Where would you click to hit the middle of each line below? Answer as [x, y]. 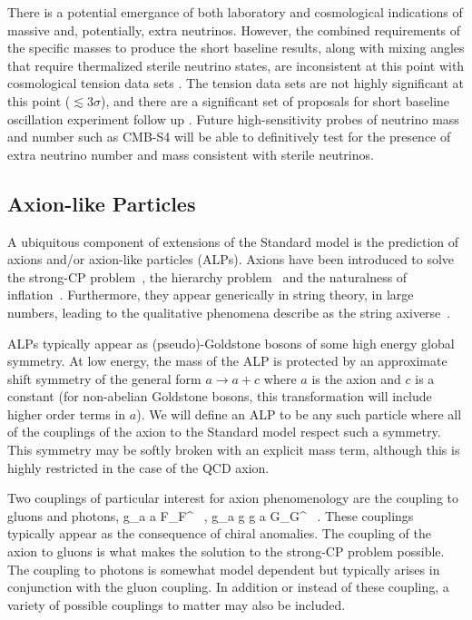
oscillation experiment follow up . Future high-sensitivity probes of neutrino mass [233, 118]
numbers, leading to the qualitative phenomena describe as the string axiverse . [229, 312]
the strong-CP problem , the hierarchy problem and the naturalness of [207, 276]
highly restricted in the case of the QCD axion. [138, 467]
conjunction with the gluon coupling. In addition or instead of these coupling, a [228, 587]
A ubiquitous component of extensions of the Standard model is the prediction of [233, 241]
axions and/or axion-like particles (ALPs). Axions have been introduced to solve [231, 259]
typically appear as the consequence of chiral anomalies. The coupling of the [219, 533]
